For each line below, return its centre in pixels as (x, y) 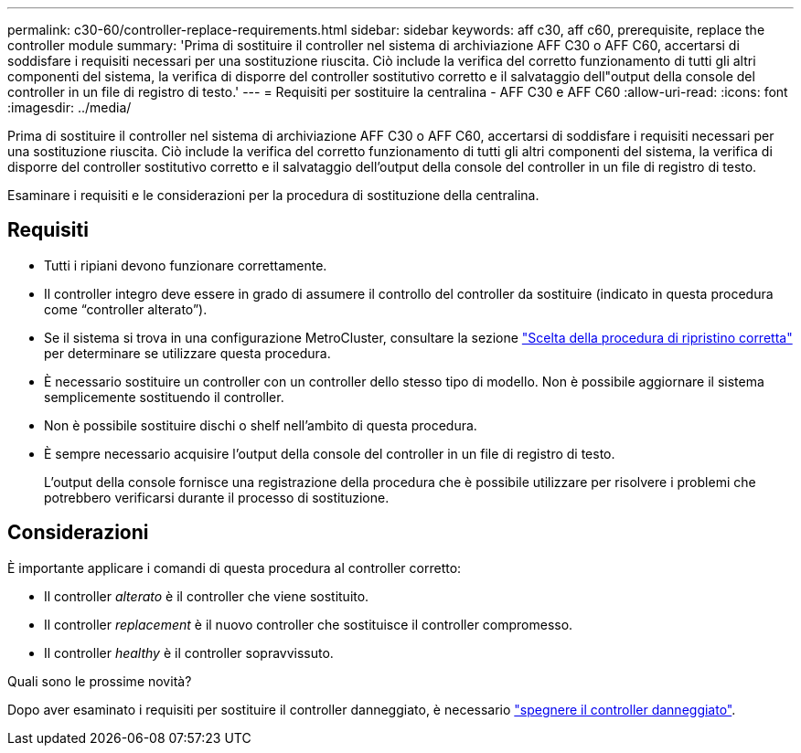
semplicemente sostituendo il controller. (164, 397)
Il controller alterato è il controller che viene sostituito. (207, 596)
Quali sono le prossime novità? (100, 681)
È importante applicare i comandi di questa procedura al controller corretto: (235, 567)
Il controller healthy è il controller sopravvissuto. (189, 652)
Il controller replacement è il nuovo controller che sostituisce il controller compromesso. (309, 624)
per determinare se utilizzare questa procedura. (187, 353)
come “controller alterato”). (126, 309)
